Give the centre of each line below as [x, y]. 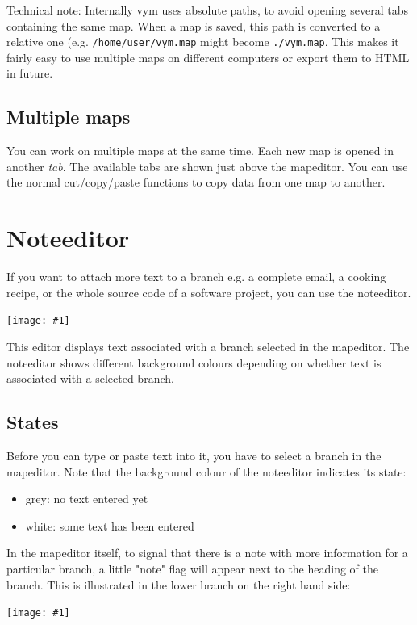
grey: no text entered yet [87, 499]
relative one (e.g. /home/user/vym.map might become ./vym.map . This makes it [203, 42]
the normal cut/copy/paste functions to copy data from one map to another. [196, 182]
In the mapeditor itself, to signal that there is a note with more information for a [207, 553]
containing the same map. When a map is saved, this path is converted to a [194, 25]
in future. [30, 73]
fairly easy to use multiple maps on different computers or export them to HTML [208, 57]
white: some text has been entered [110, 525]
